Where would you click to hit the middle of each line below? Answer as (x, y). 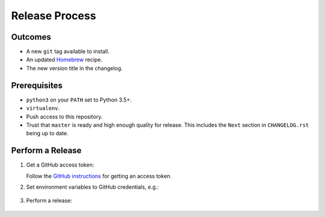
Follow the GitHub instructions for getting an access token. (99, 176)
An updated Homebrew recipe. (64, 60)
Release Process (54, 16)
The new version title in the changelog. (74, 68)
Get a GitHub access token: (60, 165)
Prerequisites (37, 85)
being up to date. (47, 133)
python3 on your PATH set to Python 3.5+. (79, 100)
